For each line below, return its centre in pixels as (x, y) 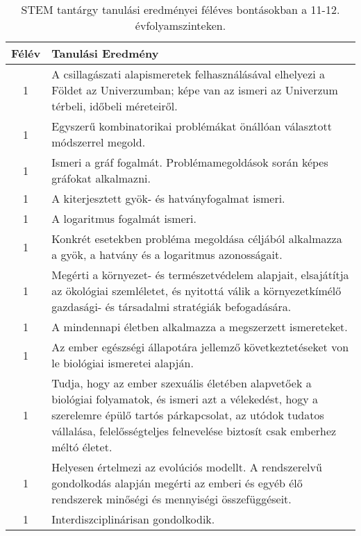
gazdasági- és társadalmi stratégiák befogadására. (171, 307)
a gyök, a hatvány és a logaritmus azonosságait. (167, 254)
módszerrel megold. (99, 142)
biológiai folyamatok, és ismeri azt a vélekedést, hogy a (185, 399)
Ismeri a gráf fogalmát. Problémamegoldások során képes (190, 162)
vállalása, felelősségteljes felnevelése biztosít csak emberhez (194, 431)
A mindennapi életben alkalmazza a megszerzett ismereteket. (200, 327)
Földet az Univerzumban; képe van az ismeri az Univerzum (195, 90)
